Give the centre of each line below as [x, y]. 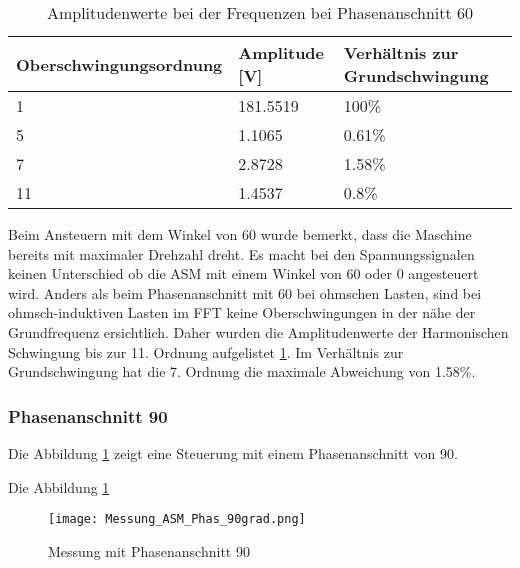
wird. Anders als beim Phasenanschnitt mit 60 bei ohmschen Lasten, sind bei [245, 292]
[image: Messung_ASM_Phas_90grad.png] [177, 519]
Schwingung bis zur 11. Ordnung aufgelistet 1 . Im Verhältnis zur [206, 351]
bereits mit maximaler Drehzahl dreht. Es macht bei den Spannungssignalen [241, 253]
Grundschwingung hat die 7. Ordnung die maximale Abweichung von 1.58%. [242, 371]
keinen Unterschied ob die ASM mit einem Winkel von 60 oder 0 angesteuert [243, 273]
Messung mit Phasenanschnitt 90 [149, 550]
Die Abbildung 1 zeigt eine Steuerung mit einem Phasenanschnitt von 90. [233, 452]
